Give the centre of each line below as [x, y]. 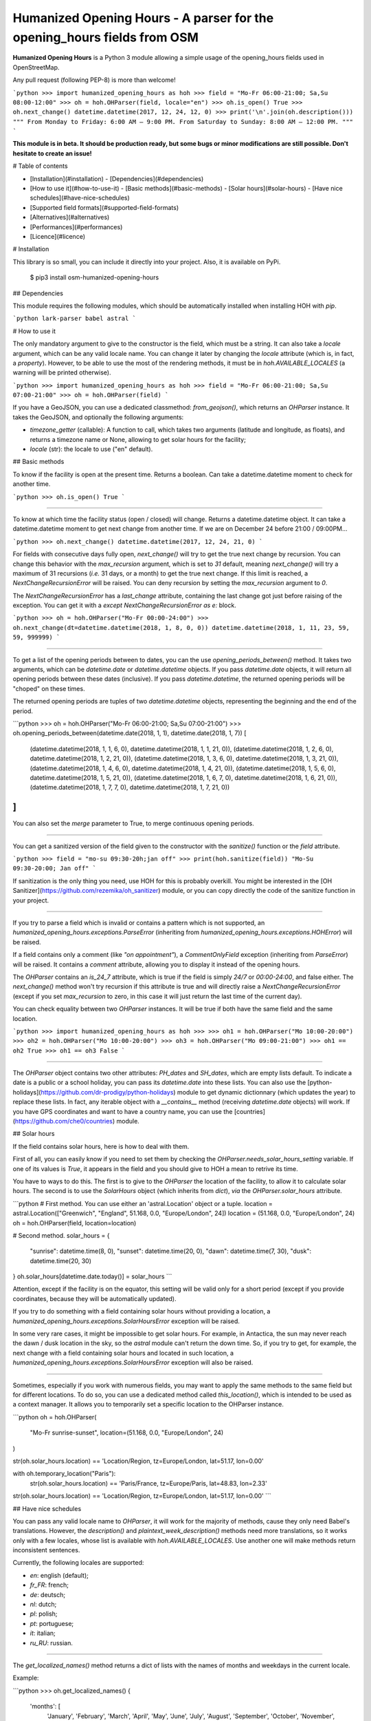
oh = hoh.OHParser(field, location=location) [75, 1223]
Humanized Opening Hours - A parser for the [143, 18]
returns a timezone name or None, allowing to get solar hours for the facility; [138, 439]
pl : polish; [44, 1614]
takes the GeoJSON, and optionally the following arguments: [98, 417]
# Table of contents [40, 166]
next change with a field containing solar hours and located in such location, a [123, 1353]
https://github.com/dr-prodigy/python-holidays [107, 1092]
